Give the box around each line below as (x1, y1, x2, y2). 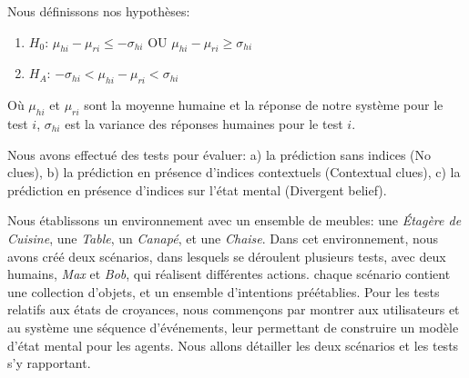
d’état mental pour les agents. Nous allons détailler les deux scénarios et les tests (7, 335, 459, 354)
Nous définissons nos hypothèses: (7, 2, 190, 20)
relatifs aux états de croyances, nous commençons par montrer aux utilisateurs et (7, 300, 460, 319)
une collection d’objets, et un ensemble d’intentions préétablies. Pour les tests (7, 282, 440, 301)
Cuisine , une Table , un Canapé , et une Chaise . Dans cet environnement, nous (7, 228, 439, 247)
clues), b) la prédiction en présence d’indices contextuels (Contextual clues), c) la (7, 163, 461, 182)
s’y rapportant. (7, 353, 91, 373)
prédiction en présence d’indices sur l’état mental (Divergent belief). (7, 180, 387, 199)
